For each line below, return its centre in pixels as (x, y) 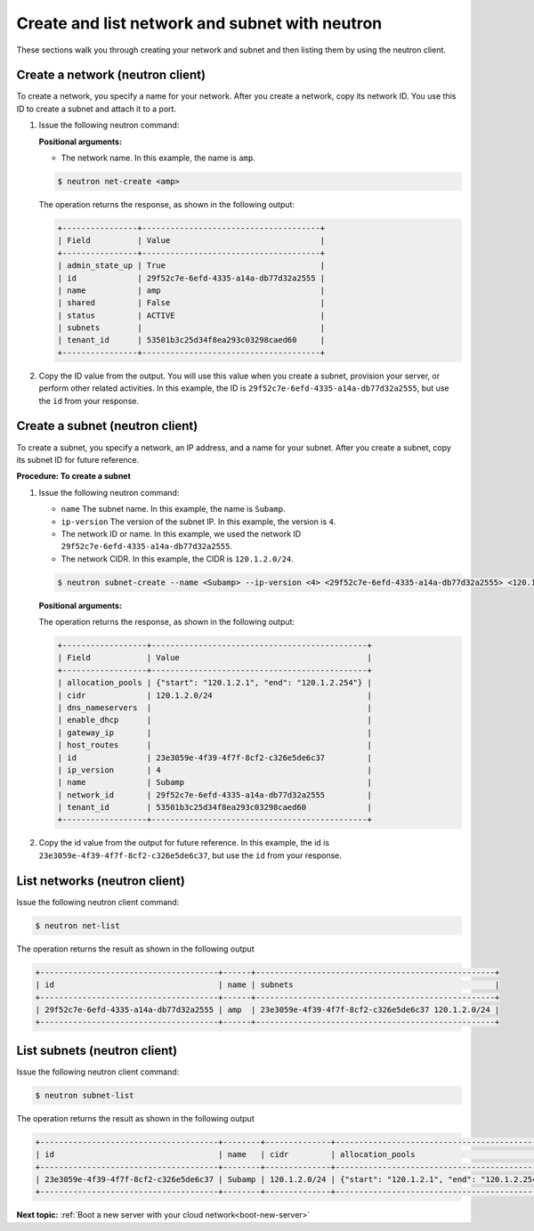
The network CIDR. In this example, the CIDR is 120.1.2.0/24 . (177, 559)
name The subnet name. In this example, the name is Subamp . (173, 509)
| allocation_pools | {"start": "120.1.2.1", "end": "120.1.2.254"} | (215, 683)
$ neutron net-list (77, 925)
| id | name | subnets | (267, 985)
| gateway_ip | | (215, 733)
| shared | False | (191, 303)
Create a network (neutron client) (111, 75)
